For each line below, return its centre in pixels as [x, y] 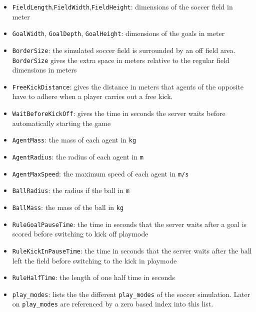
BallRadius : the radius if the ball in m [71, 190]
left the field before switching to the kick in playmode [94, 260]
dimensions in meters [44, 70]
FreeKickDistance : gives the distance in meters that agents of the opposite [128, 86]
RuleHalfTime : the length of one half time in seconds [93, 277]
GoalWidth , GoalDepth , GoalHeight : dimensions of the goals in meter [118, 33]
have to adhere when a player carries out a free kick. [92, 96]
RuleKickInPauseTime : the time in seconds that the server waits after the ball [132, 250]
